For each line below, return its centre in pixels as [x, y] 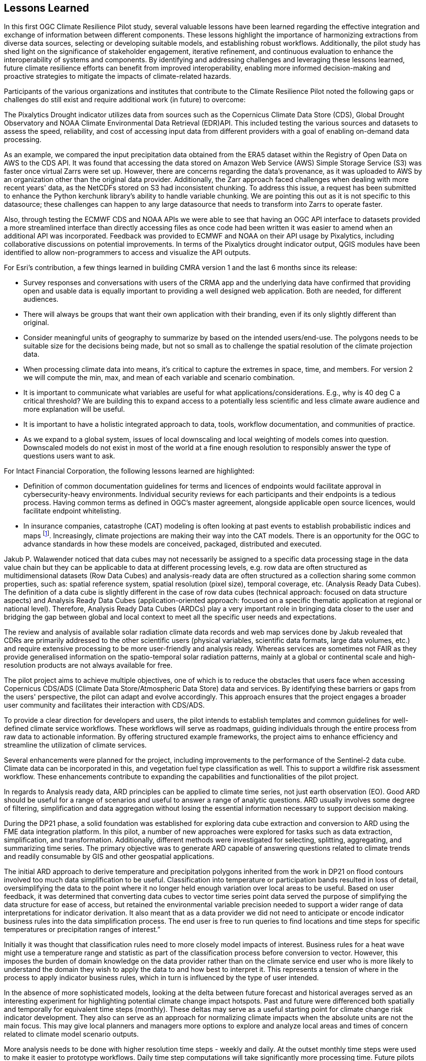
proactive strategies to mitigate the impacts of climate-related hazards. [117, 76]
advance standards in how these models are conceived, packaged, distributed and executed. [173, 544]
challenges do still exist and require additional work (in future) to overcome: [125, 100]
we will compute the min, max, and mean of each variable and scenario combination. [159, 378]
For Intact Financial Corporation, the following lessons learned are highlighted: [129, 471]
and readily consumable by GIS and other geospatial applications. [109, 857]
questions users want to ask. [69, 456]
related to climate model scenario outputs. [71, 1034]
